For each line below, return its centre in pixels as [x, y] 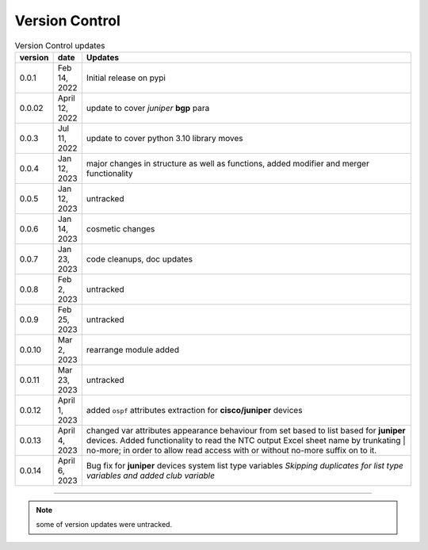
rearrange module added [133, 349]
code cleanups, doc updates [139, 259]
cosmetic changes [120, 228]
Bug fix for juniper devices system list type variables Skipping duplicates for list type [245, 465]
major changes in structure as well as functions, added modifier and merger [228, 163]
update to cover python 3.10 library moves [164, 138]
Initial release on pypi [126, 78]
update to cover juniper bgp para [148, 108]
